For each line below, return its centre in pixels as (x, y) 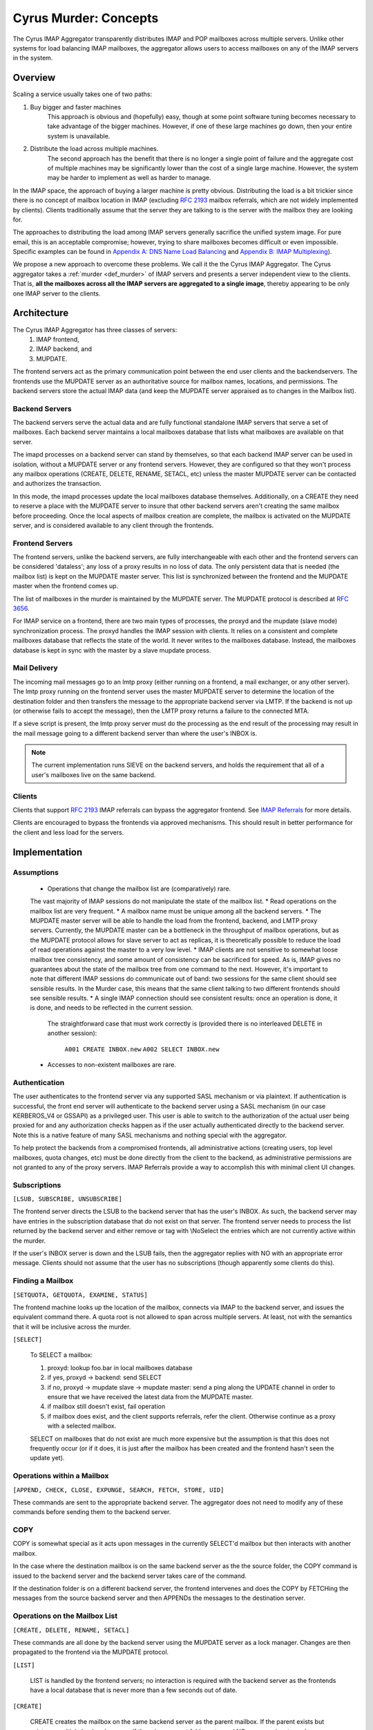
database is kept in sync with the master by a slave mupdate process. (112, 650)
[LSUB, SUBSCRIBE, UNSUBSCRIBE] (67, 1199)
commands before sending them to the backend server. (92, 1512)
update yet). (47, 1458)
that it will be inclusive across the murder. (72, 1327)
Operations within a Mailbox (61, 1476)
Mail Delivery (35, 668)
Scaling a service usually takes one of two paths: (83, 94)
